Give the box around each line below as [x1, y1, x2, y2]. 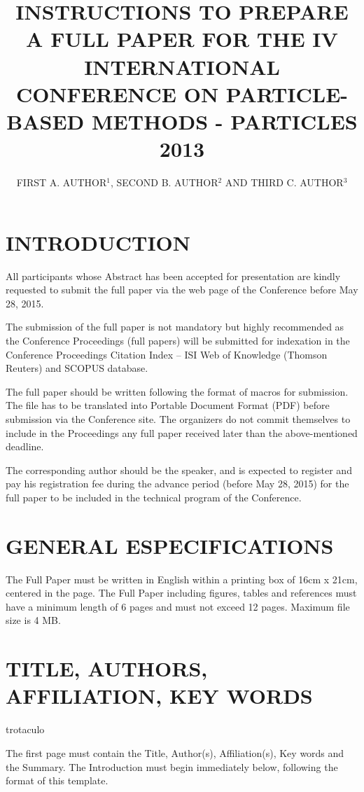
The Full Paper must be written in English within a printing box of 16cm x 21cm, [6, 571, 358, 586]
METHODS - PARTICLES [91, 106, 358, 135]
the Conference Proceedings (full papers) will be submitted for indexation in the [6, 333, 350, 347]
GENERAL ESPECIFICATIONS [6, 531, 334, 560]
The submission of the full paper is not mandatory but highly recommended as [6, 319, 344, 334]
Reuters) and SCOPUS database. [6, 361, 148, 375]
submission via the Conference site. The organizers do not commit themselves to [6, 411, 351, 426]
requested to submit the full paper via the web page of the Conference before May [6, 282, 358, 297]
